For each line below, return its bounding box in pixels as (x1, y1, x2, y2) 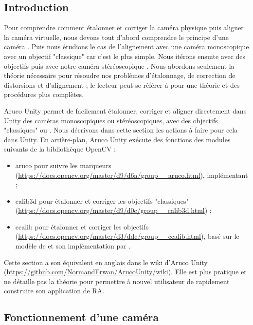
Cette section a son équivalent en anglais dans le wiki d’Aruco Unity (4, 257, 208, 267)
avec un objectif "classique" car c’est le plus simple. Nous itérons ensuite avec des (4, 51, 246, 61)
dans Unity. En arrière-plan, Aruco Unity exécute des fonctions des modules (4, 134, 231, 144)
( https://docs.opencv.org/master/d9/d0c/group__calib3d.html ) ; (15, 205, 212, 215)
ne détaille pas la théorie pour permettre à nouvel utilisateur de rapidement (4, 276, 230, 286)
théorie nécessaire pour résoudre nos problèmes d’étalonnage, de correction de (4, 70, 235, 80)
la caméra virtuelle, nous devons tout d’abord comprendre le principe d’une (4, 32, 229, 42)
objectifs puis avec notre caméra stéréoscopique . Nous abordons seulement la (4, 60, 235, 71)
